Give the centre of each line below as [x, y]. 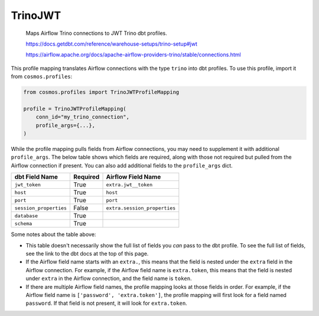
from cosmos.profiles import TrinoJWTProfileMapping [101, 92]
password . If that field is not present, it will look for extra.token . [106, 303]
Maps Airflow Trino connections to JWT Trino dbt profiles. [97, 33]
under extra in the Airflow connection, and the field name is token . [109, 279]
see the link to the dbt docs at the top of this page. [87, 253]
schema [23, 223]
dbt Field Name [36, 177]
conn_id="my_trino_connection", [83, 117]
